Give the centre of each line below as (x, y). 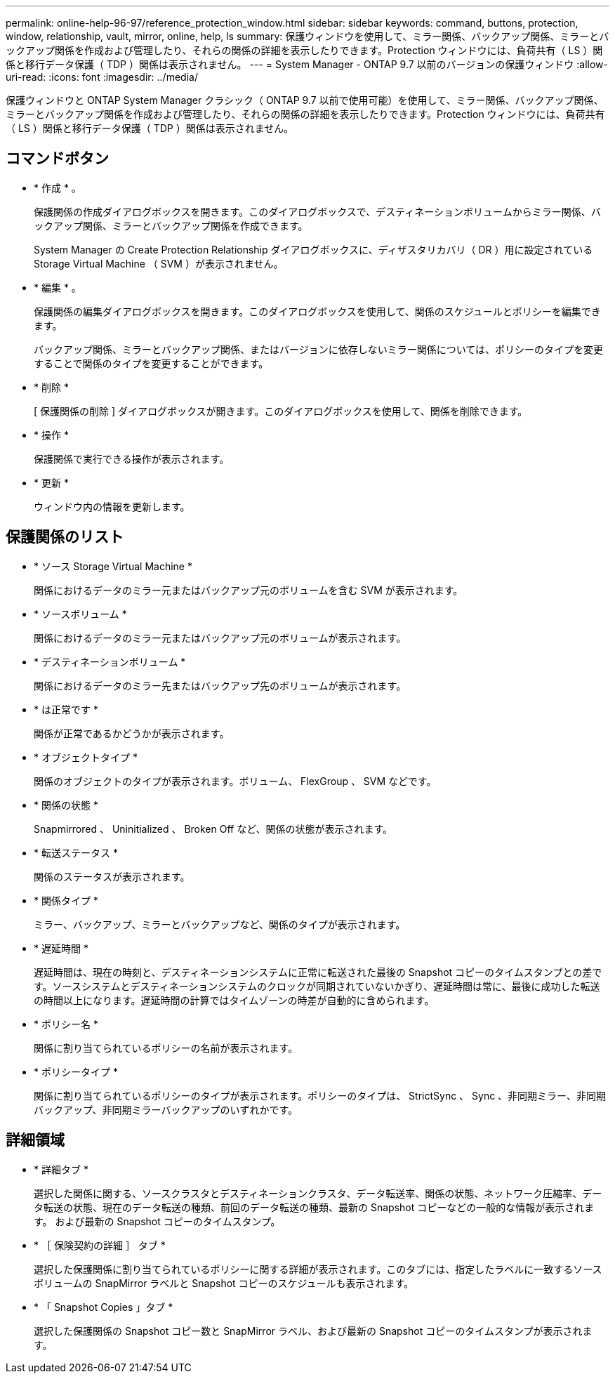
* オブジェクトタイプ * (86, 757)
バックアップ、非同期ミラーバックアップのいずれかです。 (166, 1109)
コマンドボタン (57, 159)
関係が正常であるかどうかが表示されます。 (132, 733)
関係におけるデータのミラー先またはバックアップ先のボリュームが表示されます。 (220, 685)
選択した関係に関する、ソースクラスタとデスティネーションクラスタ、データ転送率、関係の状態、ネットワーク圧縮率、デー (318, 1193)
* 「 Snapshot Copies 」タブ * (104, 1307)
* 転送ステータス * (76, 852)
